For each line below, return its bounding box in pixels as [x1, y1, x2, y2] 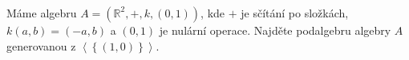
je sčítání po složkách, [241, 4, 349, 21]
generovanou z [6, 37, 76, 54]
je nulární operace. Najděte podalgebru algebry [159, 21, 391, 38]
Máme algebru [6, 4, 77, 21]
